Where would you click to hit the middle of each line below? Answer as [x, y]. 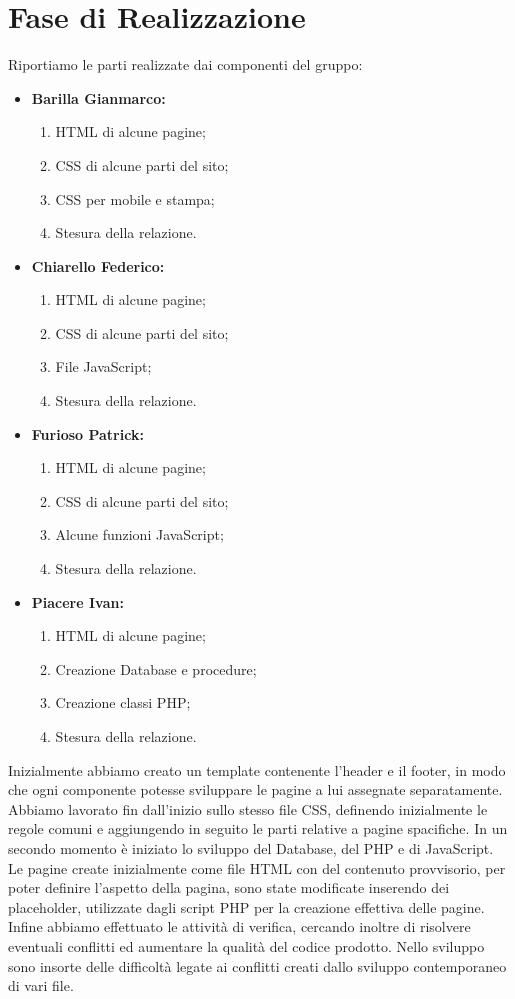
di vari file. [41, 985]
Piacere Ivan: [77, 601]
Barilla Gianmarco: [98, 97]
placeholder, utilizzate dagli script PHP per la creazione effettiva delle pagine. [246, 906]
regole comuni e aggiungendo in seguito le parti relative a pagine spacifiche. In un [258, 828]
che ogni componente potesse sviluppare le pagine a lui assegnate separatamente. [255, 789]
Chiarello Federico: [98, 265]
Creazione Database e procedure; [156, 668]
